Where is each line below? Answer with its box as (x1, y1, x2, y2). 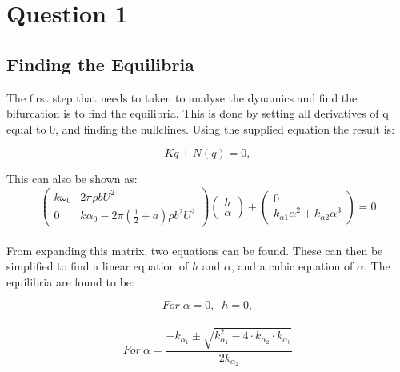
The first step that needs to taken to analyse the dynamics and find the (6, 89, 358, 106)
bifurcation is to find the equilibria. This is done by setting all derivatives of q (6, 105, 389, 122)
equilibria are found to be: (6, 273, 134, 290)
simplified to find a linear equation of (6, 258, 189, 274)
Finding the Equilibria (6, 51, 194, 76)
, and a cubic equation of (230, 258, 354, 274)
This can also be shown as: (6, 170, 138, 187)
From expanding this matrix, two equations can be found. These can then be (6, 242, 383, 258)
